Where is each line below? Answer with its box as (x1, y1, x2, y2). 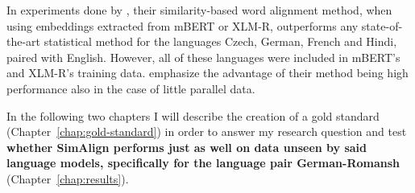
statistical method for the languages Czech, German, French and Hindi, (44, 33, 397, 50)
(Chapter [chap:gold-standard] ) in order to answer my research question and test (6, 123, 407, 140)
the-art (6, 33, 41, 50)
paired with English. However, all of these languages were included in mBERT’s (6, 48, 400, 65)
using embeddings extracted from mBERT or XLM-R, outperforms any (6, 17, 359, 34)
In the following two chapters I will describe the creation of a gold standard (6, 107, 380, 124)
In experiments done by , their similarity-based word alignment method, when (6, 2, 392, 18)
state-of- (361, 17, 403, 34)
